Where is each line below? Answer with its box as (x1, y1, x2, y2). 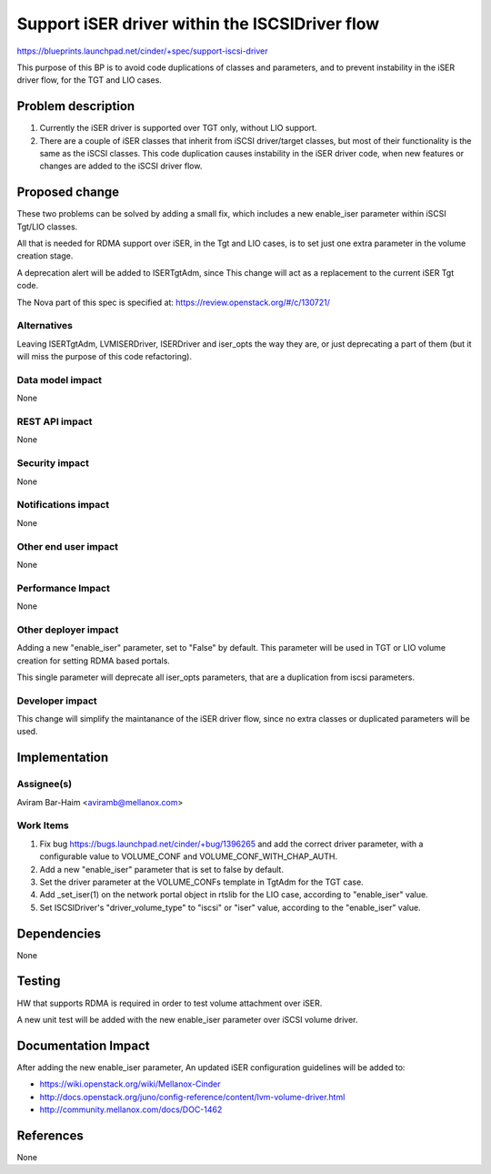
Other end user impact (16, 540, 118, 552)
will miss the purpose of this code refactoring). (16, 351, 193, 362)
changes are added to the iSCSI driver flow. (39, 160, 203, 172)
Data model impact (16, 373, 103, 386)
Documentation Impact (16, 1037, 150, 1053)
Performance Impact (16, 582, 111, 594)
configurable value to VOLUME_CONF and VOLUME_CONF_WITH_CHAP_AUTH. (39, 851, 338, 862)
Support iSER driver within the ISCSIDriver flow (16, 14, 380, 34)
